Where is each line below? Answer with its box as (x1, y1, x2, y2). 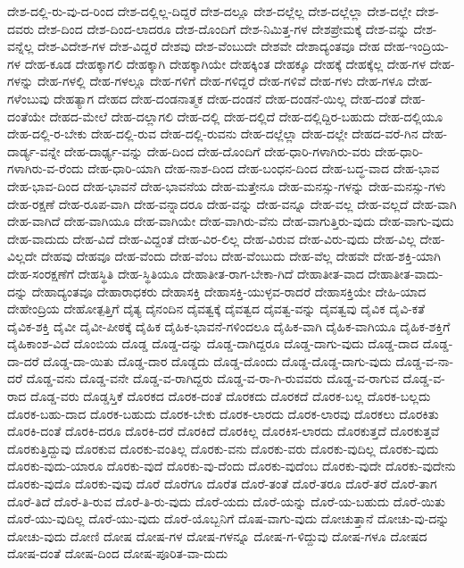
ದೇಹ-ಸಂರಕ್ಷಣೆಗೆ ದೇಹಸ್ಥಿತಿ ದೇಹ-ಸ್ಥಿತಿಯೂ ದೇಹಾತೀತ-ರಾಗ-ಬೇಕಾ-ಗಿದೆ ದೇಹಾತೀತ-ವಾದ (7, 263, 364, 282)
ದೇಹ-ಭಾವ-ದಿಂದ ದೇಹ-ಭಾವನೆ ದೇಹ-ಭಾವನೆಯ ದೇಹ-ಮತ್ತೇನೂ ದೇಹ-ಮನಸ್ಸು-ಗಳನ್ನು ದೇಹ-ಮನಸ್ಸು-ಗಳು (7, 176, 446, 195)
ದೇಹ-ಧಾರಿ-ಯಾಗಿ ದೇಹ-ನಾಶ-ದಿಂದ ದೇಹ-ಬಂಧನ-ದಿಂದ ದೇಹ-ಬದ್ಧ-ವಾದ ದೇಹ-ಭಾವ (87, 159, 440, 178)
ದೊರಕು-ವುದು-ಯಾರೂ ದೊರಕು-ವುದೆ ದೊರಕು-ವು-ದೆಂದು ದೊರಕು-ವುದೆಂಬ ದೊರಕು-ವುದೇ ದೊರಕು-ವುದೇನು (7, 456, 456, 475)
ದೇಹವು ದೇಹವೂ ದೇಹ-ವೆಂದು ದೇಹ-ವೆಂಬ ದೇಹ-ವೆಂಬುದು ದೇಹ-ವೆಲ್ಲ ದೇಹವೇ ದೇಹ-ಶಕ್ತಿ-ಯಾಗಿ (41, 246, 441, 265)
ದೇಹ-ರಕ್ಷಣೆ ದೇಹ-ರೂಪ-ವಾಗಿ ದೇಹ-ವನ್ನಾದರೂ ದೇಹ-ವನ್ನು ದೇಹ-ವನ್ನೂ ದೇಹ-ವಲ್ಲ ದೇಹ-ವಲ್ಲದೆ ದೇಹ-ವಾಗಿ (7, 194, 457, 213)
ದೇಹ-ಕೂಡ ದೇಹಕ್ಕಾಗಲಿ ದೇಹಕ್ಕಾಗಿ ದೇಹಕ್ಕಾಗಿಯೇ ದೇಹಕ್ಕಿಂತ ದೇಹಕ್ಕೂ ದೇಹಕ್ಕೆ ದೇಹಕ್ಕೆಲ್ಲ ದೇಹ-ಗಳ (24, 54, 426, 72)
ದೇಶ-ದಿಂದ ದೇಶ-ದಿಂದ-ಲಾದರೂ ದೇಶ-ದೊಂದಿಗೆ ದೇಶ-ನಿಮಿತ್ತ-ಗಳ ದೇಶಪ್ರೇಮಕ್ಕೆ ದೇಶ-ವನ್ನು (37, 19, 410, 38)
